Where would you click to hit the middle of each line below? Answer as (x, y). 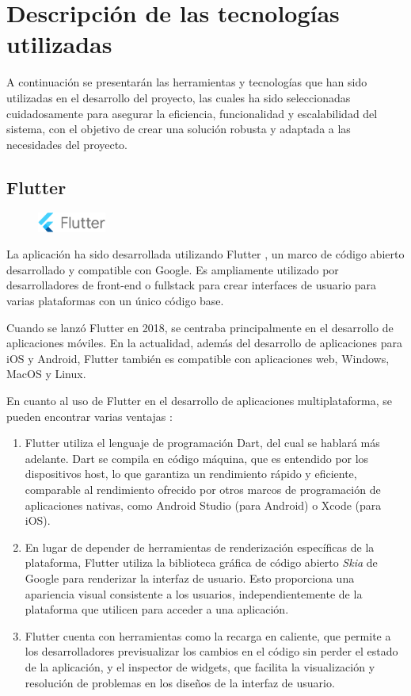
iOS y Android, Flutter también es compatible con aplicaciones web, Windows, (198, 358)
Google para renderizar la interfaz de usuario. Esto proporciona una (190, 577)
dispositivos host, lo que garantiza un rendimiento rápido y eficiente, (191, 474)
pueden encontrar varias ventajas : (89, 416)
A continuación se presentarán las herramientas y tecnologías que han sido (187, 82)
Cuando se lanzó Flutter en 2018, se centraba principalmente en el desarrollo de (200, 327)
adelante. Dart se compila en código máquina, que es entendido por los (197, 458)
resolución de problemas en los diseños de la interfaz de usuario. (180, 682)
